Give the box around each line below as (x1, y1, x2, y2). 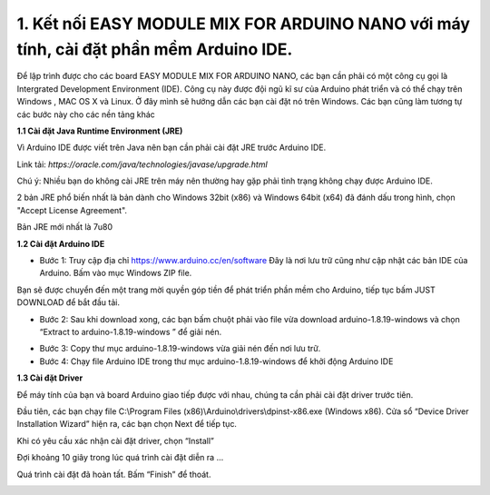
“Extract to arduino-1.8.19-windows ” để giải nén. (39, 326, 222, 337)
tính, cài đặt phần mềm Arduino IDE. (16, 39, 293, 59)
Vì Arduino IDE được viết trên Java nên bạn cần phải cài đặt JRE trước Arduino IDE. (16, 142, 327, 153)
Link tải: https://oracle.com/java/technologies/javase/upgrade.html (16, 159, 268, 170)
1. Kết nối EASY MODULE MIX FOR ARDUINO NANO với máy (16, 14, 471, 34)
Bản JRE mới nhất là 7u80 (16, 222, 113, 233)
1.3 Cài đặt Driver (16, 372, 83, 383)
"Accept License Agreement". (16, 204, 127, 215)
